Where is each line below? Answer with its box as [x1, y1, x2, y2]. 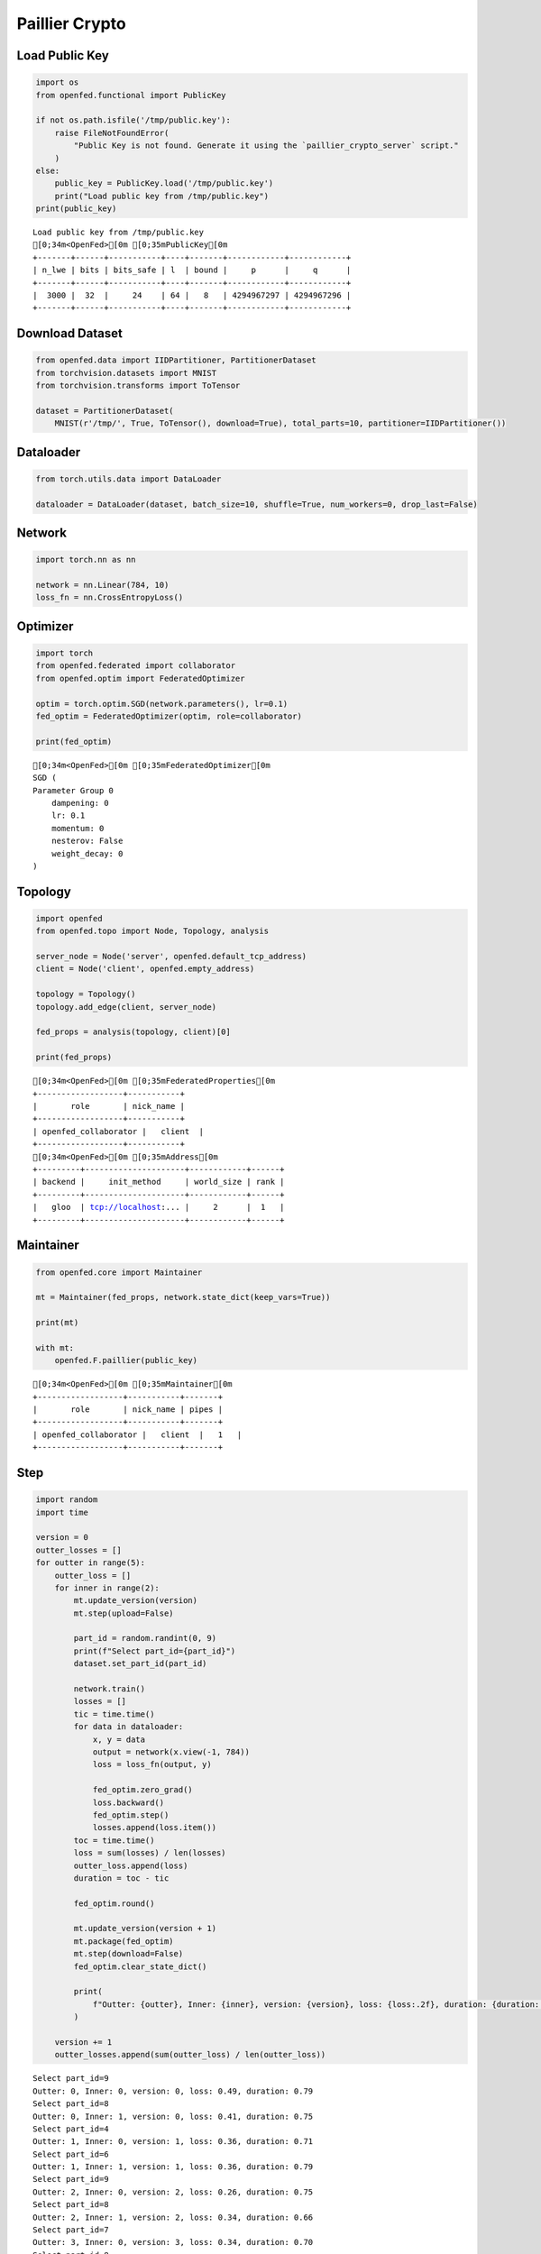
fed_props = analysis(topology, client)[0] [35, 1027, 232, 1037]
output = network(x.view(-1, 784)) [92, 1746, 250, 1757]
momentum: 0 [50, 823, 105, 833]
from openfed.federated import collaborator [35, 661, 236, 671]
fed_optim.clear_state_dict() [73, 1961, 207, 1972]
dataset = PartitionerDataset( [35, 406, 175, 416]
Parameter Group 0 [32, 785, 115, 795]
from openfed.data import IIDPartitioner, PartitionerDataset [35, 355, 316, 365]
